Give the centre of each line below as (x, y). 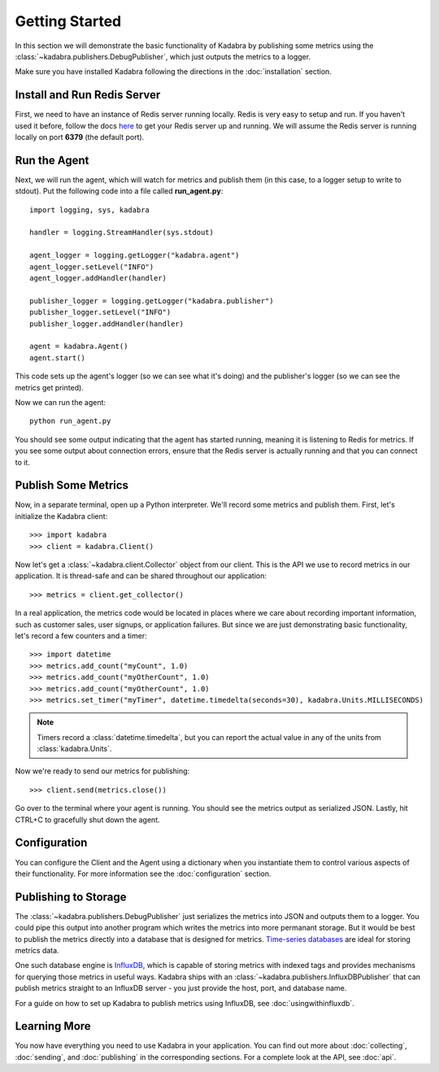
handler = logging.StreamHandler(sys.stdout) (122, 233)
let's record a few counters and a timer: (81, 635)
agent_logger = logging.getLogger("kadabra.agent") (135, 255)
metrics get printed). (50, 387)
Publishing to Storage (71, 897)
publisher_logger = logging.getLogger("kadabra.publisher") (152, 301)
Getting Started (68, 21)
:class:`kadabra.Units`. (74, 749)
